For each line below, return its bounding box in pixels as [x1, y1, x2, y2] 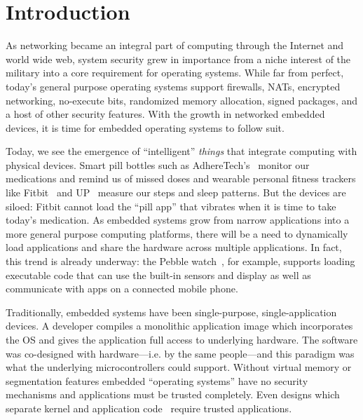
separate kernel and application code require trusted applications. [6, 400, 292, 415]
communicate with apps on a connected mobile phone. [6, 281, 238, 296]
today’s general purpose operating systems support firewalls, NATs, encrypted [6, 79, 341, 93]
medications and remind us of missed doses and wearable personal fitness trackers [6, 171, 356, 186]
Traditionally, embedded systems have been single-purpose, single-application [6, 304, 337, 319]
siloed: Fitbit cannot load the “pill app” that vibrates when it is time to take [6, 198, 336, 213]
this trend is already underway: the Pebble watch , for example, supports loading [6, 254, 355, 269]
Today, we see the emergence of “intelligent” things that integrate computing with [6, 144, 357, 158]
